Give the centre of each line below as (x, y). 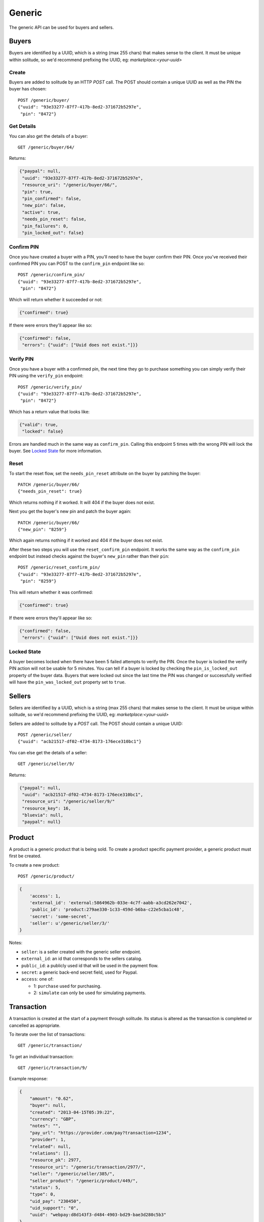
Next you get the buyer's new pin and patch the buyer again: (70, 511)
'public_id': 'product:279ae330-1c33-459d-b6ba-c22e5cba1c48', (107, 910)
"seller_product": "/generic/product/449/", (84, 1181)
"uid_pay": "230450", (55, 1201)
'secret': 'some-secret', (61, 916)
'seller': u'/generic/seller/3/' (70, 923)
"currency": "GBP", (53, 1119)
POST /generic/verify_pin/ (50, 387)
